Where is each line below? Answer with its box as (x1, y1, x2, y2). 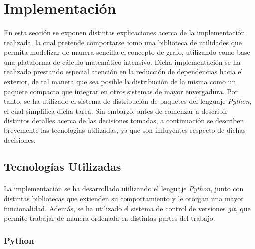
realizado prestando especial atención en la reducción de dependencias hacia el (4, 66, 243, 77)
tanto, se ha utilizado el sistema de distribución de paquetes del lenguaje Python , (4, 96, 252, 106)
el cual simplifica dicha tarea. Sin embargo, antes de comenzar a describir (4, 105, 228, 116)
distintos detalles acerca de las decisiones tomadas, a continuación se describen (4, 115, 244, 125)
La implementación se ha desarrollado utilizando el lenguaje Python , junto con (4, 183, 244, 194)
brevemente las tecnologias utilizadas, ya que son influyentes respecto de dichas (4, 124, 246, 135)
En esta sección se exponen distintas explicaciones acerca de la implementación (4, 27, 245, 37)
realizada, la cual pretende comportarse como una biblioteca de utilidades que (4, 37, 242, 47)
